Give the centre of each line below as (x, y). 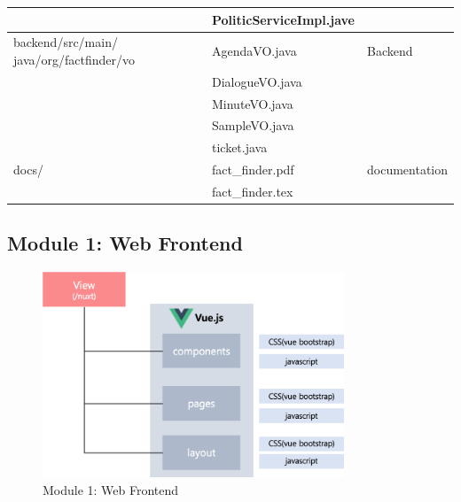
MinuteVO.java (252, 103)
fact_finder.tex (252, 191)
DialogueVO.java (257, 81)
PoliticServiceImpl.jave (283, 19)
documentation (407, 170)
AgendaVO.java (254, 51)
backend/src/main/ (66, 42)
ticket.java (239, 147)
